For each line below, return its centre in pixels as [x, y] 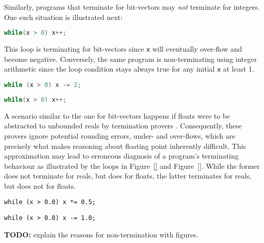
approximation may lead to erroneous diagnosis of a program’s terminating [122, 156]
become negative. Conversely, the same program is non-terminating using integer [130, 59]
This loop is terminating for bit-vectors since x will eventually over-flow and [123, 49]
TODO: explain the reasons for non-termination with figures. [101, 234]
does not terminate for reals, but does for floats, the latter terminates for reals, [128, 176]
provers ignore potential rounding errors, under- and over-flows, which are [120, 135]
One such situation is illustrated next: [63, 17]
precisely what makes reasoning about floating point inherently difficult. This [125, 146]
